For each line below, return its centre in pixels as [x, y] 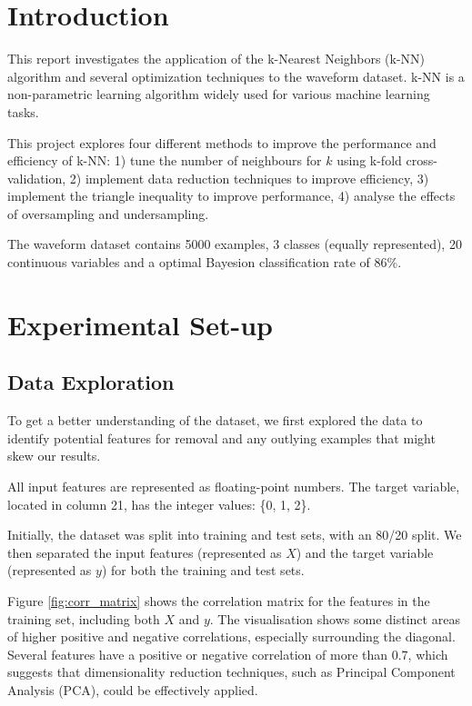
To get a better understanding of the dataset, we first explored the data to [215, 420]
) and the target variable [365, 552]
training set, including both [84, 618]
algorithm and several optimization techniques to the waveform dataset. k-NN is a [236, 76]
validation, [37, 178]
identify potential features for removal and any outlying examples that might [221, 438]
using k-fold [369, 160]
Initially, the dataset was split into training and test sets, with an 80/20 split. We [235, 535]
